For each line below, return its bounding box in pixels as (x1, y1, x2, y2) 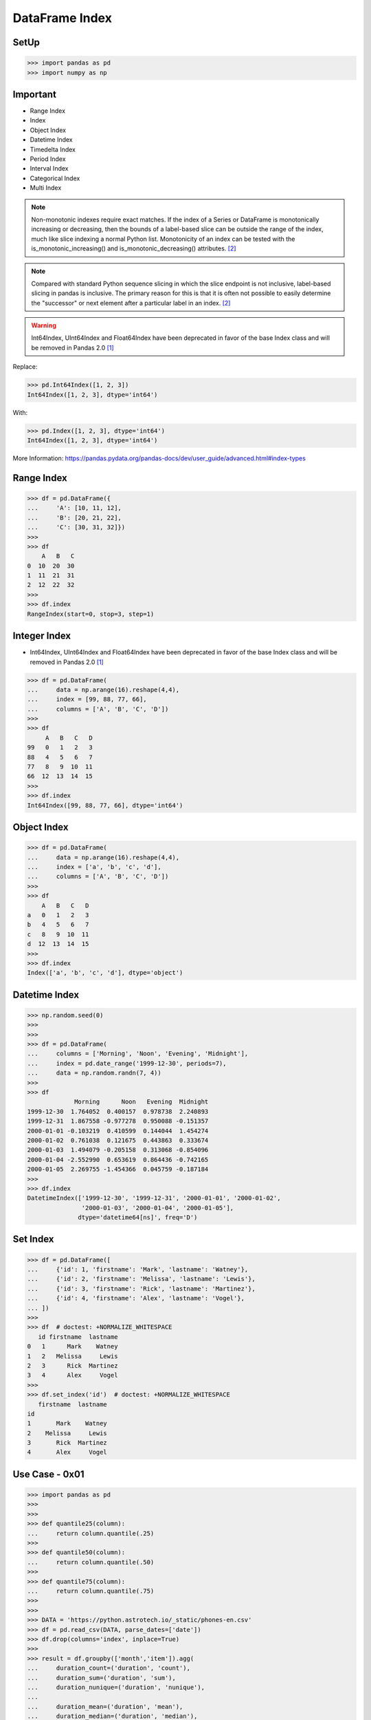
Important (12, 88, 56, 100)
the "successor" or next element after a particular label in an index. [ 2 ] (31, 299, 231, 307)
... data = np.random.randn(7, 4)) (27, 1069, 161, 1077)
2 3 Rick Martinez (27, 1362, 118, 1369)
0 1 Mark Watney (27, 1342, 118, 1351)
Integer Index (12, 630, 71, 642)
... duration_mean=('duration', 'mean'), (27, 1703, 183, 1710)
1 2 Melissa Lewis (27, 1352, 118, 1360)
